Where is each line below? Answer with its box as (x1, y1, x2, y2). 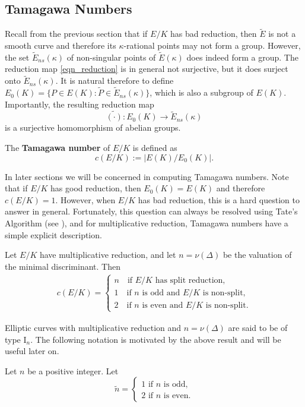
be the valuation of (223, 248, 292, 261)
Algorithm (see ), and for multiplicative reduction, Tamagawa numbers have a (5, 217, 288, 229)
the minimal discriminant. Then (5, 260, 120, 272)
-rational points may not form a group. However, (123, 39, 301, 52)
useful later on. (5, 345, 59, 357)
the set (5, 51, 30, 63)
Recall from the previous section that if (5, 27, 148, 40)
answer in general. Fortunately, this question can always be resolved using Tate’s (5, 205, 298, 217)
